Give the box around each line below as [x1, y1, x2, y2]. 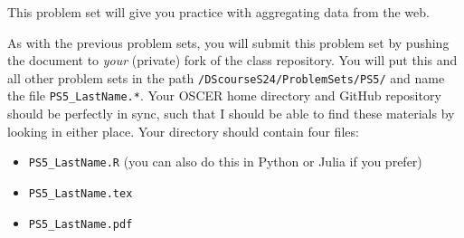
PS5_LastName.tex [28, 186, 133, 200]
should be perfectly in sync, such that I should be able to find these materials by [7, 104, 455, 123]
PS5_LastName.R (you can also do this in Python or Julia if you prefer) [28, 152, 422, 171]
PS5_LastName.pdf [28, 217, 133, 231]
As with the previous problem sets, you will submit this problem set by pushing [7, 33, 450, 52]
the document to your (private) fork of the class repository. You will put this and [7, 51, 458, 70]
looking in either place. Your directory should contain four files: [7, 121, 359, 140]
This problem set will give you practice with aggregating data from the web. [7, 3, 430, 21]
